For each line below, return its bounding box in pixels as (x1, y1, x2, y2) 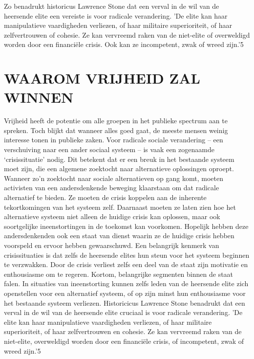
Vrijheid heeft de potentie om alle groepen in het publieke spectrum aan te (4, 115, 228, 126)
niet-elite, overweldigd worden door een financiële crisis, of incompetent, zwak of (4, 336, 244, 346)
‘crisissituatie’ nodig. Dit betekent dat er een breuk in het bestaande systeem (4, 154, 234, 164)
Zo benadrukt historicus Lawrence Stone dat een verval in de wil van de (4, 1, 219, 11)
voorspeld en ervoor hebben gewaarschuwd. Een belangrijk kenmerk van (4, 240, 219, 250)
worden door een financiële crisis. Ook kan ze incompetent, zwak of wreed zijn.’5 (4, 39, 244, 49)
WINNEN (4, 87, 74, 107)
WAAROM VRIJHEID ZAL (4, 68, 200, 88)
